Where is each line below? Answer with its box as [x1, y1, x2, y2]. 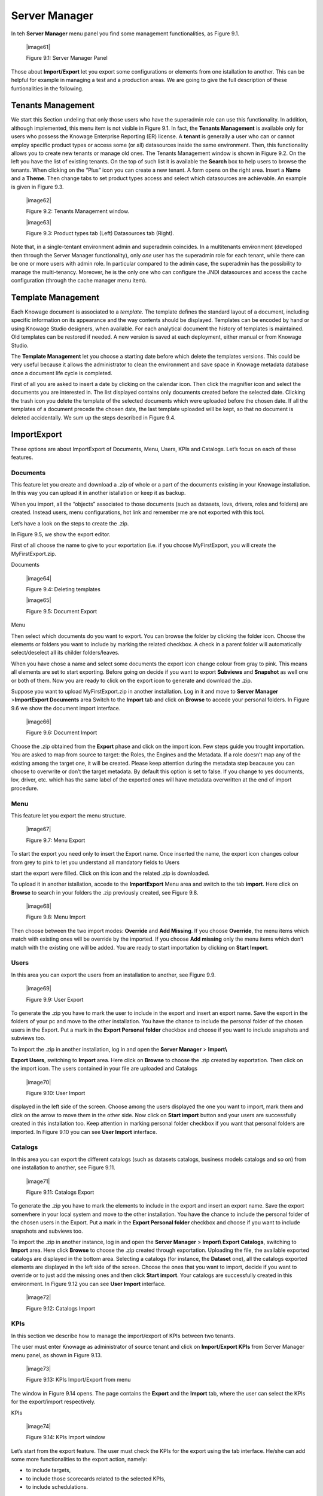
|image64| [26, 574, 52, 582]
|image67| [26, 826, 51, 833]
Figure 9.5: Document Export [26, 607, 97, 615]
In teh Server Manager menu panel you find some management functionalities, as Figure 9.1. [11, 30, 239, 37]
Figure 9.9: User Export [26, 996, 84, 1003]
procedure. [11, 785, 39, 792]
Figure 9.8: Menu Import [26, 913, 86, 921]
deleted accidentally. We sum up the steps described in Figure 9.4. [11, 413, 176, 421]
